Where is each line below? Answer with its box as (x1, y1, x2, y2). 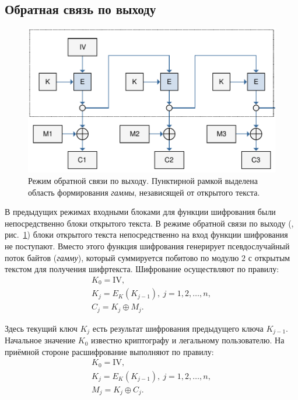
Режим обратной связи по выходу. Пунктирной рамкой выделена (28, 175, 258, 187)
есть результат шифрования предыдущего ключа (92, 322, 264, 334)
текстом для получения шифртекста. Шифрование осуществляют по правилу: (5, 263, 279, 275)
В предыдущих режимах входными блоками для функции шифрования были (5, 206, 276, 218)
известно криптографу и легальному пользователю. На (91, 334, 285, 346)
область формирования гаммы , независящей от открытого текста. (28, 186, 260, 198)
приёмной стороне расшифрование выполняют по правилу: (5, 345, 214, 357)
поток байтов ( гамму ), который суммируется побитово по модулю (5, 251, 239, 263)
